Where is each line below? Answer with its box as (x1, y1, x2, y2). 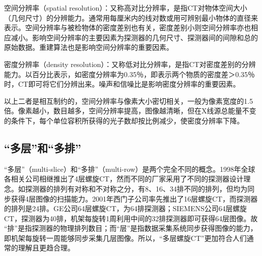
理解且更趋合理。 (18, 242, 75, 253)
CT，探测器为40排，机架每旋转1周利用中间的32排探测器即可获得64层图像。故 (4, 213, 258, 223)
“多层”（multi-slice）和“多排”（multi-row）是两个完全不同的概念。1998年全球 (4, 163, 255, 174)
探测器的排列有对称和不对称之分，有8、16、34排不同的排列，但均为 (25, 183, 247, 194)
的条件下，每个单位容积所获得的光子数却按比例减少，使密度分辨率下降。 (4, 115, 244, 125)
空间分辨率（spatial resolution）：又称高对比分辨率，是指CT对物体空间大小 (4, 3, 247, 13)
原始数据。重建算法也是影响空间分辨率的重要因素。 (4, 42, 173, 52)
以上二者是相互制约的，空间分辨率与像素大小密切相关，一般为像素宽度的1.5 (4, 95, 253, 106)
